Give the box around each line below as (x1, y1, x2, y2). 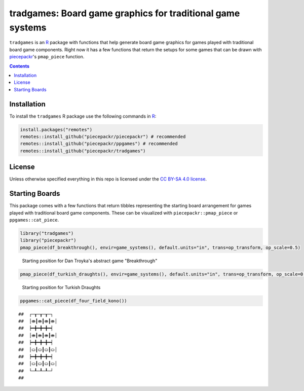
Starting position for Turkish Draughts (22, 284, 101, 290)
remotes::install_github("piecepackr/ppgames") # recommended (20, 141, 178, 147)
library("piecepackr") (20, 237, 77, 243)
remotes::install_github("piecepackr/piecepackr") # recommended (20, 133, 186, 139)
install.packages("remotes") (20, 127, 93, 132)
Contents (9, 63, 30, 69)
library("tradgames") (20, 230, 74, 236)
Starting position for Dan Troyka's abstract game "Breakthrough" (22, 258, 158, 264)
